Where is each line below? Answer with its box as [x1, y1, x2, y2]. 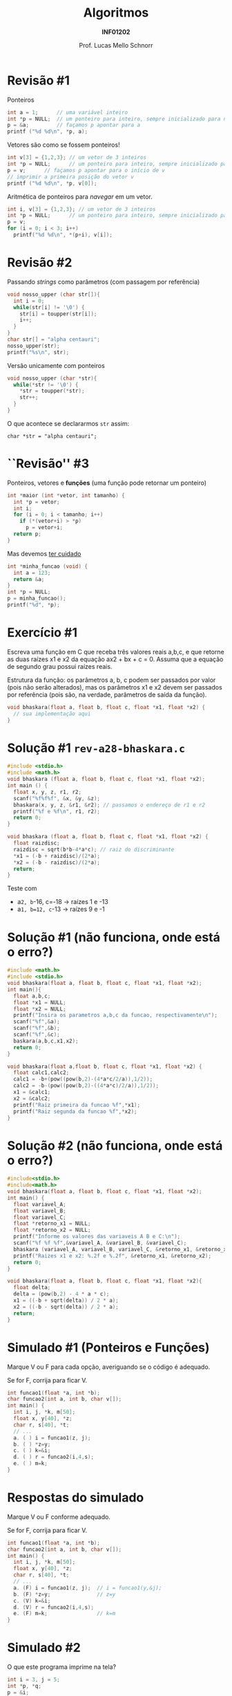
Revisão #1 [7, 73, 70, 88]
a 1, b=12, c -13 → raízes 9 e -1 [17, 905, 105, 914]
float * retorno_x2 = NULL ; [13, 1226, 91, 1234]
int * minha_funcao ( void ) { [7, 562, 88, 570]
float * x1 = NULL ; [13, 999, 67, 1006]
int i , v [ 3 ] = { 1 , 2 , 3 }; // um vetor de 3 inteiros [7, 205, 156, 212]
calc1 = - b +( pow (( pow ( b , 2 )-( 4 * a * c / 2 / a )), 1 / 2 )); [13, 1076, 153, 1083]
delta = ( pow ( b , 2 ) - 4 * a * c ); [13, 1291, 110, 1298]
